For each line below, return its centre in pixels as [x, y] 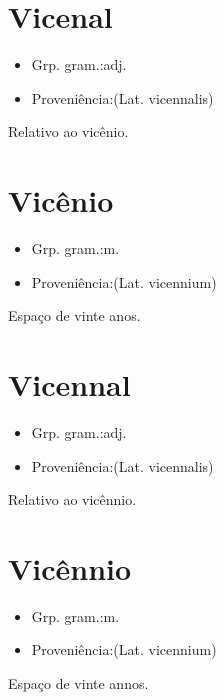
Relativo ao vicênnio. [72, 499]
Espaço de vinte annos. [78, 683]
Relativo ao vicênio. [68, 131]
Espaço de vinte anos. [74, 315]
